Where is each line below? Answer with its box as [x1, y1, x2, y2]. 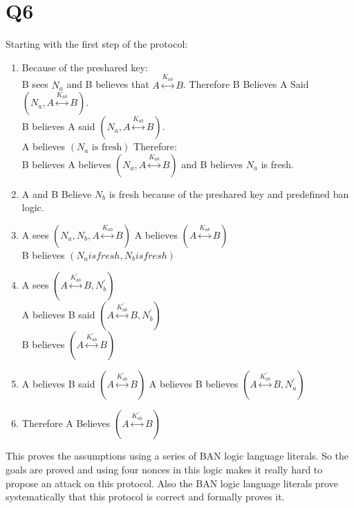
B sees [21, 77, 48, 91]
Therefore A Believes [21, 416, 111, 430]
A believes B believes [149, 377, 239, 391]
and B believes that [66, 77, 149, 91]
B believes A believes [21, 156, 111, 171]
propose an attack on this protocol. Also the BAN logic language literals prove [6, 475, 338, 490]
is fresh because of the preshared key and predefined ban [109, 186, 349, 201]
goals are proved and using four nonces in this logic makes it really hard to [6, 462, 323, 477]
